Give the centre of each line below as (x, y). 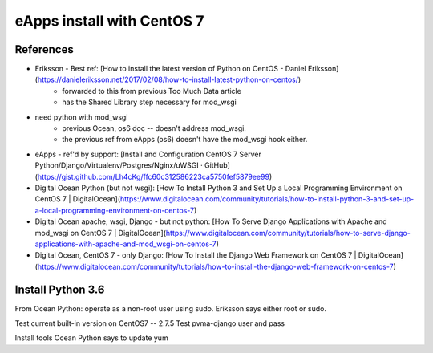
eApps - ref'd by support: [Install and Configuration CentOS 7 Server (148, 154)
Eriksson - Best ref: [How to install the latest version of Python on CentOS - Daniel (170, 69)
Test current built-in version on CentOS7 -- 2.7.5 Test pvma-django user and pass (150, 323)
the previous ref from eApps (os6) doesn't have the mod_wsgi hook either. (185, 140)
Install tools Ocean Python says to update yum (91, 338)
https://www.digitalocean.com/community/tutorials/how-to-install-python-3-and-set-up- (267, 199)
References (44, 49)
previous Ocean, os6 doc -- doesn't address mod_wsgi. (154, 128)
